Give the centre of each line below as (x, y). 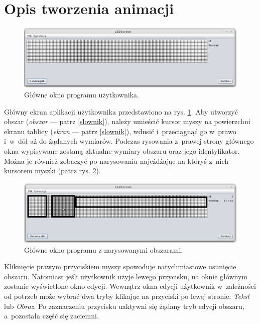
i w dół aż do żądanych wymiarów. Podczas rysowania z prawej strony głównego (129, 141)
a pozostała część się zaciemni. (51, 316)
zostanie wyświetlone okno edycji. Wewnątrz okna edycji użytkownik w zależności (130, 286)
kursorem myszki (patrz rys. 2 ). (52, 171)
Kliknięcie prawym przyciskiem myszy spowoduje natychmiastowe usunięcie (120, 266)
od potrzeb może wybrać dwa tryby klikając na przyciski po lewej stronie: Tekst (127, 296)
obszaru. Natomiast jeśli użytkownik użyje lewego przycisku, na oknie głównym (126, 276)
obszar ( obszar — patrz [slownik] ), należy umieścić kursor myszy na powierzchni (127, 121)
